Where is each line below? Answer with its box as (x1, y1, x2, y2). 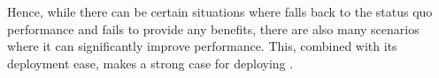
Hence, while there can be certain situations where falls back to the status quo (7, 3, 433, 20)
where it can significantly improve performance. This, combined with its (7, 37, 397, 55)
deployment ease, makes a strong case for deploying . (7, 53, 294, 72)
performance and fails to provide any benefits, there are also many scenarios (7, 19, 420, 38)
